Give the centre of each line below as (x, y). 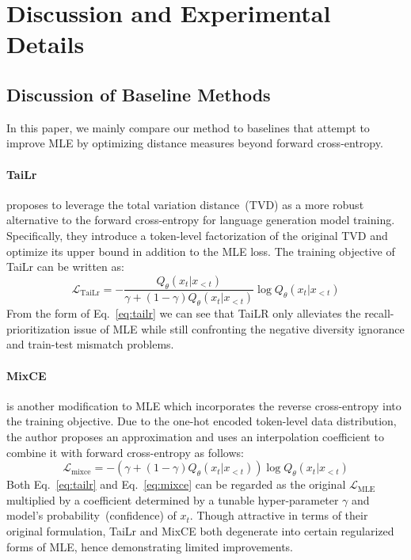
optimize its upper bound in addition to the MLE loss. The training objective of (201, 251)
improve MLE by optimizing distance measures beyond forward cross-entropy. (195, 143)
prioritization (38, 328)
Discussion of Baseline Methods (139, 94)
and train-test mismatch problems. (90, 344)
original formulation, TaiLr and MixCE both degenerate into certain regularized (200, 530)
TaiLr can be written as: (65, 267)
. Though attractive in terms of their (279, 515)
